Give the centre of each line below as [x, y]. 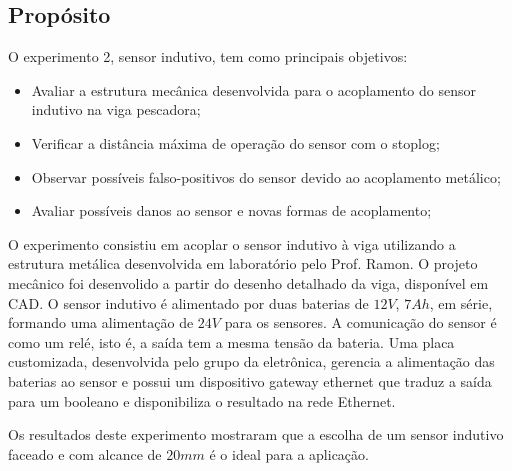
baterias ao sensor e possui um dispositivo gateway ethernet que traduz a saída [250, 380]
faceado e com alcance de [85, 453]
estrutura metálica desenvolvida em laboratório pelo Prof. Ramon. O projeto [243, 263]
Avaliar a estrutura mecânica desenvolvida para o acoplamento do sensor [254, 89]
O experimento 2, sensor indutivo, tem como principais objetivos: [208, 56]
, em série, [461, 302]
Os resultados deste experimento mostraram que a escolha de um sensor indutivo [256, 434]
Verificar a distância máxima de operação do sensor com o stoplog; [235, 142]
